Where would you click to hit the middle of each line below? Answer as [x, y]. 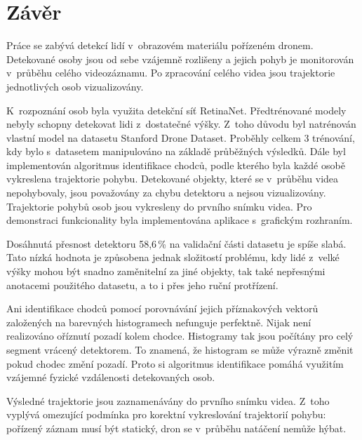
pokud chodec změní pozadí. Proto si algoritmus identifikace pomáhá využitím [175, 363]
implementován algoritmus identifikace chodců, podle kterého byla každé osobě [176, 165]
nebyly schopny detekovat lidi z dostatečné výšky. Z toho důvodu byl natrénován [181, 124]
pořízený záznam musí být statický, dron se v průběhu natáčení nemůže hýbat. [176, 428]
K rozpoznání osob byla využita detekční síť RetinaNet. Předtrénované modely [176, 110]
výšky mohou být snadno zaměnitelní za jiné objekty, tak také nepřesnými [166, 271]
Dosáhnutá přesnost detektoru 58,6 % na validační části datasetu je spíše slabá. [176, 243]
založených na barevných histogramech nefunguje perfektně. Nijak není [159, 322]
